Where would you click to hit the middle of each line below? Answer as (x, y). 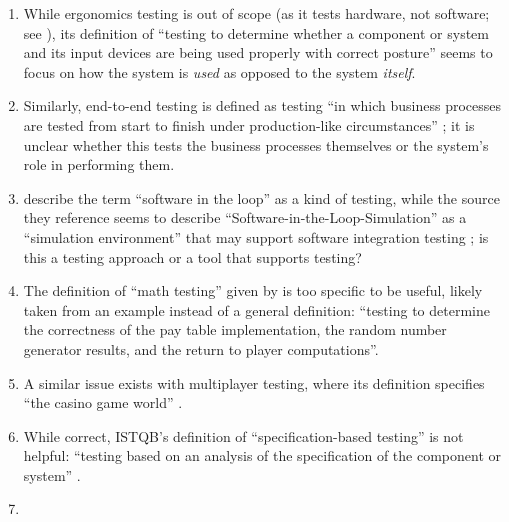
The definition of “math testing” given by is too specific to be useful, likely (253, 290)
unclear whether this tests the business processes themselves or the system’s (256, 144)
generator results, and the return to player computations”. (201, 348)
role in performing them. (99, 164)
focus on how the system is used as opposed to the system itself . (219, 71)
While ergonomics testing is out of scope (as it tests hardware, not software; (256, 13)
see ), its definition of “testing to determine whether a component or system (256, 32)
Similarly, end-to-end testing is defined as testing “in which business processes (262, 105)
